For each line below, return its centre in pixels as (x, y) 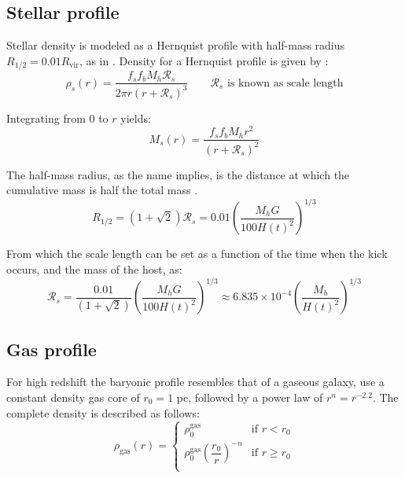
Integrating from (46, 118)
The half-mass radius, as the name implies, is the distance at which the (178, 174)
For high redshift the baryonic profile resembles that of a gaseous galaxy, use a (195, 382)
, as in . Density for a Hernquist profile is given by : (204, 60)
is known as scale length (285, 83)
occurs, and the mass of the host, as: (94, 269)
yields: (136, 118)
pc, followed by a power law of (250, 397)
